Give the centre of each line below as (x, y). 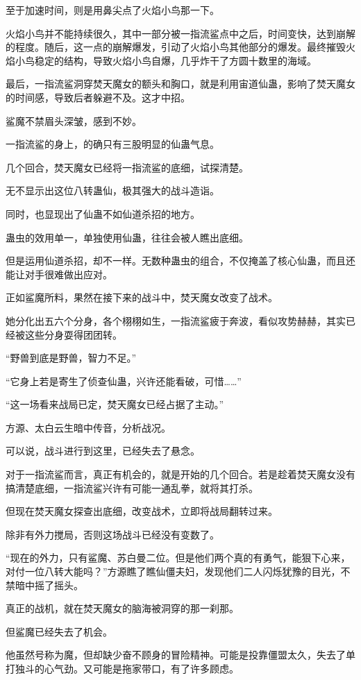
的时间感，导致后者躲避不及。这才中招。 (98, 97)
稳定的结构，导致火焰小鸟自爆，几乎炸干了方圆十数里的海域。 (175, 60)
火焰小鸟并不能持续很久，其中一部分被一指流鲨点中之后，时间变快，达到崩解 (180, 33)
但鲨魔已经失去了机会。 (59, 631)
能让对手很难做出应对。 (59, 274)
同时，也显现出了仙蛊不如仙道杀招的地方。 (103, 213)
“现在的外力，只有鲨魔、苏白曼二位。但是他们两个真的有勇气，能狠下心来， (178, 558)
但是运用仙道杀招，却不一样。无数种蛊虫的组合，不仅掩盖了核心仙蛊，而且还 (180, 261)
